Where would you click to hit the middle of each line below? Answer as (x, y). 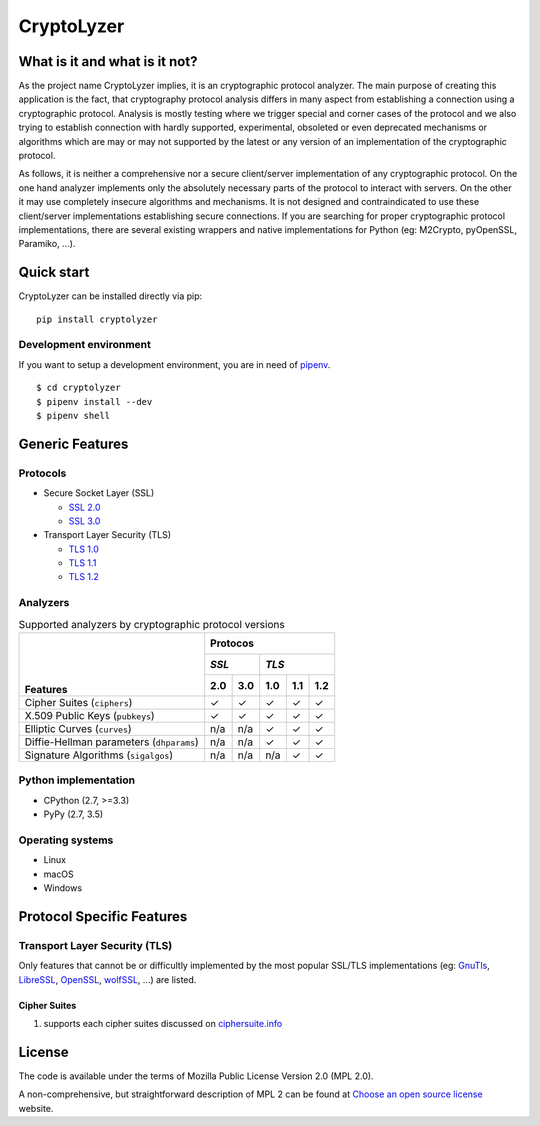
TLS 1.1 (82, 563)
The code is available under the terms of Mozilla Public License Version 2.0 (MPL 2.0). (196, 1076)
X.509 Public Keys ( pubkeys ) (89, 715)
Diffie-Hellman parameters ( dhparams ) (111, 742)
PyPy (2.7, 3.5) (73, 814)
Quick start (54, 272)
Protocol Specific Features (103, 916)
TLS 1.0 (84, 549)
